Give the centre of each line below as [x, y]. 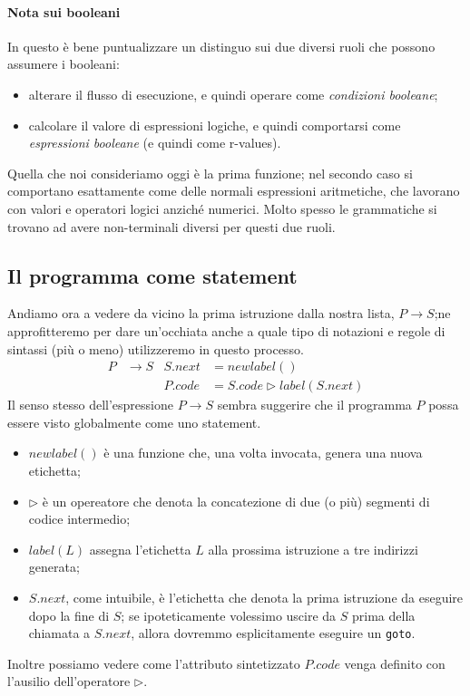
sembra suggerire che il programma [314, 405]
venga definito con [395, 663]
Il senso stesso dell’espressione [90, 405]
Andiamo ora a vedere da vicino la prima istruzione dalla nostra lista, [201, 313]
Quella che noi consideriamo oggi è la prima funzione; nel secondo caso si [210, 173]
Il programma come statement [152, 275]
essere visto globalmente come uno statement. [134, 422]
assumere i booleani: [64, 64]
